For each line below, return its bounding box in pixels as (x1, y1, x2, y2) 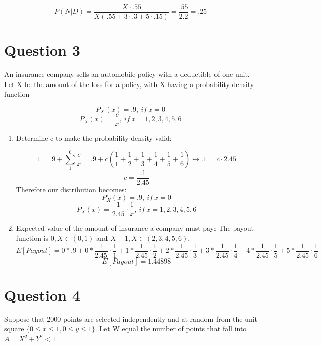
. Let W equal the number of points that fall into (95, 323, 247, 334)
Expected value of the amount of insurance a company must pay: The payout (16, 223, 254, 233)
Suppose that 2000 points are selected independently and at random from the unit (4, 313, 257, 324)
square (4, 323, 24, 334)
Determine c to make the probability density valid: (16, 133, 172, 143)
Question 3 (4, 40, 80, 60)
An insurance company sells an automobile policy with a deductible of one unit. (4, 69, 250, 79)
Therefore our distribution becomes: (16, 184, 127, 194)
